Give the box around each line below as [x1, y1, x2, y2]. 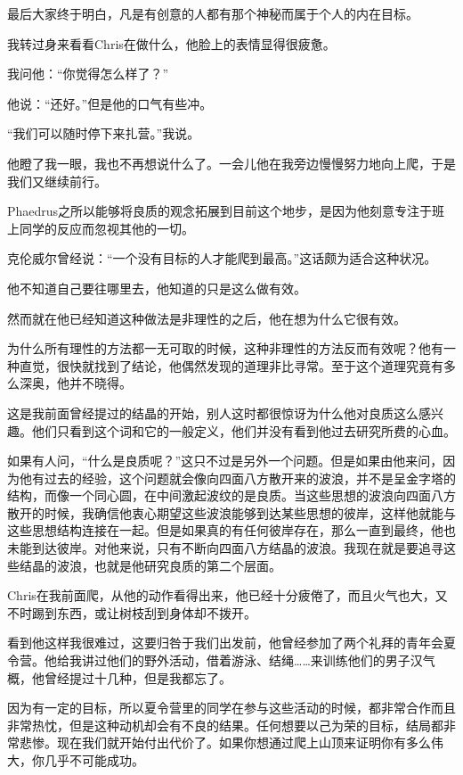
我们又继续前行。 [7, 171, 107, 190]
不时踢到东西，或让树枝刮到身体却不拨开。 [7, 603, 256, 622]
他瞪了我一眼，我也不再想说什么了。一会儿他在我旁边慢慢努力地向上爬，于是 [7, 153, 456, 172]
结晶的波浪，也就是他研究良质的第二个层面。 [19, 556, 281, 574]
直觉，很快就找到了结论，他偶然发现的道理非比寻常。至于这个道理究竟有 [19, 356, 443, 375]
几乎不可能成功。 [44, 751, 144, 769]
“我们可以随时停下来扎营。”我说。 [7, 124, 200, 143]
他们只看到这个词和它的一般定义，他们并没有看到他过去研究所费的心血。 [31, 421, 456, 440]
